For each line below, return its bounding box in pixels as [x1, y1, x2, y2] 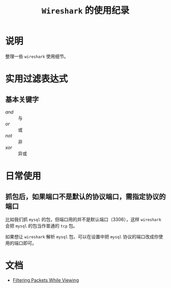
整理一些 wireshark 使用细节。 [5, 53, 69, 59]
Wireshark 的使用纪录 [41, 5, 130, 16]
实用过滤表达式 [5, 73, 68, 85]
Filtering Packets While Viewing [12, 277, 79, 283]
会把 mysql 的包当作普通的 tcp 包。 [5, 223, 78, 229]
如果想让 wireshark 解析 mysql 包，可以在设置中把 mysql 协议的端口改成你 [5, 233, 159, 239]
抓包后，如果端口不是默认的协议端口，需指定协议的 [5, 192, 166, 201]
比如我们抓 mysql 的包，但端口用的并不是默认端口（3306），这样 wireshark [5, 216, 161, 223]
